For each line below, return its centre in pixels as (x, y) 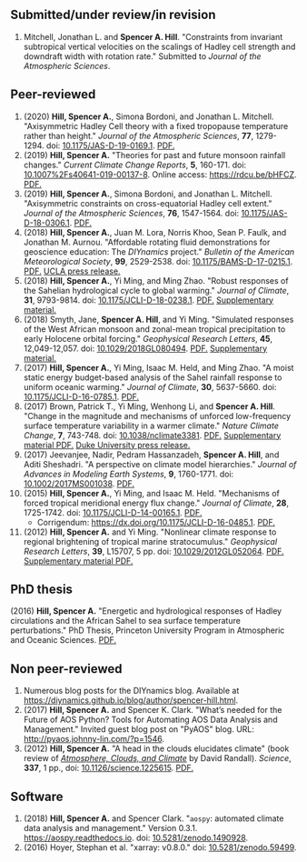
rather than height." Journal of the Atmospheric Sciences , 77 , (138, 135)
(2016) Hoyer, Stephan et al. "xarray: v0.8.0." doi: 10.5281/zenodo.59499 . (160, 847)
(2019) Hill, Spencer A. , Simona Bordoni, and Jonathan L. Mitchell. (148, 194)
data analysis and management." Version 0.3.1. (110, 828)
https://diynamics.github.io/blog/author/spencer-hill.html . (131, 700)
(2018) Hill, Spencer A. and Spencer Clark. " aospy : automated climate (153, 818)
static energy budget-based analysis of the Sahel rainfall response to (153, 377)
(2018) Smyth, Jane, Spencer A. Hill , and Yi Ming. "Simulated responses (158, 319)
